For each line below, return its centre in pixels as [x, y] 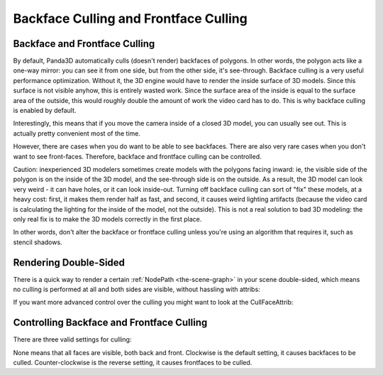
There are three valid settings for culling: [72, 339]
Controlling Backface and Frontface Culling [110, 323]
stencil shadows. [38, 242]
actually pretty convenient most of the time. [77, 133]
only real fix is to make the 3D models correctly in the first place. [107, 219]
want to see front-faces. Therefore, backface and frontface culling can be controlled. [137, 156]
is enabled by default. [45, 111]
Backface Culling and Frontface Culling [130, 18]
